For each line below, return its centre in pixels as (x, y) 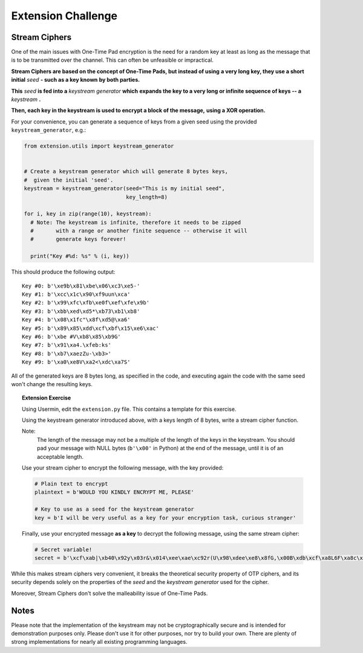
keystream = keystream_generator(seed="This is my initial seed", (124, 189)
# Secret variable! (63, 550)
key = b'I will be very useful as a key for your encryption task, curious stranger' (165, 518)
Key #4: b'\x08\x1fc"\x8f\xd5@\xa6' (76, 320)
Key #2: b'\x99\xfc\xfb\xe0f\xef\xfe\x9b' (86, 303)
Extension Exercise (47, 398)
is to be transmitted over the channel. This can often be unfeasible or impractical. (113, 60)
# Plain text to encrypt (71, 484)
